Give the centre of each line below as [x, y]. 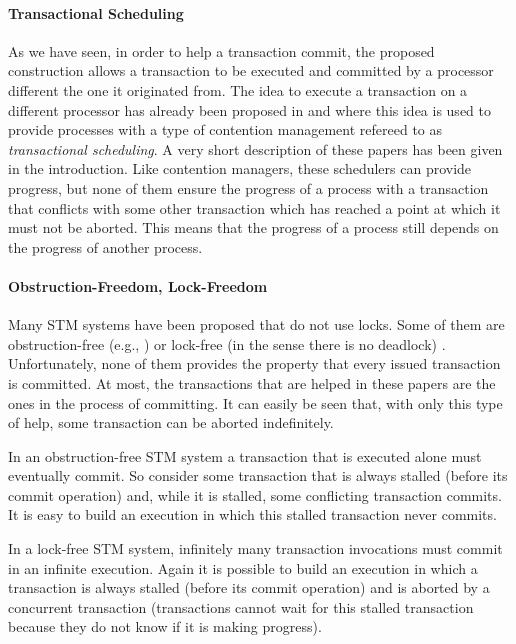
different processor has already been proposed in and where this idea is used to [249, 109]
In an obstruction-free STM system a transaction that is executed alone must [245, 455]
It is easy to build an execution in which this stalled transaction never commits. [252, 514]
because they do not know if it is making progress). [165, 626]
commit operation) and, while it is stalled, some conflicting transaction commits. [255, 494]
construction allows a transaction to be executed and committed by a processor [251, 70]
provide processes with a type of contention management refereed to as [225, 129]
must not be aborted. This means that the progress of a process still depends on [253, 227]
